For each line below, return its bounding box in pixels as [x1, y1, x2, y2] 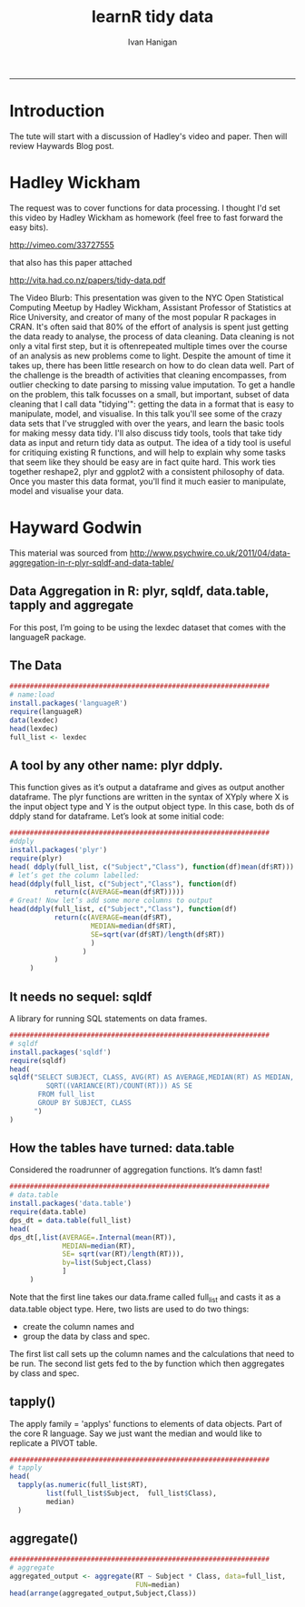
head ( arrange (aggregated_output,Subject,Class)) [9, 1589, 197, 1598]
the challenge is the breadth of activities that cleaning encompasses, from [9, 369, 288, 380]
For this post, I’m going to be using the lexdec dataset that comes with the [9, 621, 286, 633]
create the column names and [22, 1321, 134, 1331]
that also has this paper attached [9, 256, 133, 267]
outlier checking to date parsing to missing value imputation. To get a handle [9, 379, 296, 390]
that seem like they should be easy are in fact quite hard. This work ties [9, 457, 276, 467]
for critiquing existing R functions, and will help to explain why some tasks [9, 447, 286, 457]
